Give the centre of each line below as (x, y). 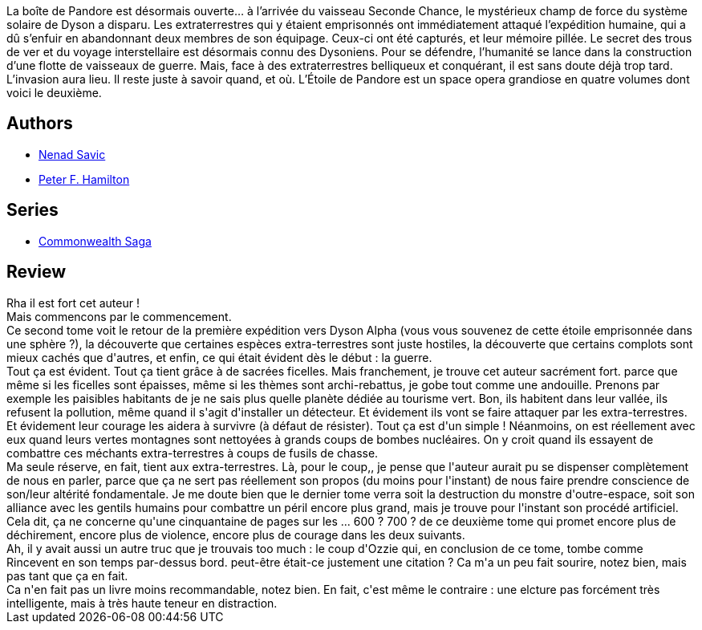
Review (37, 272)
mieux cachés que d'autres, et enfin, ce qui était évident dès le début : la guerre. (219, 357)
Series (32, 210)
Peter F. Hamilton (84, 179)
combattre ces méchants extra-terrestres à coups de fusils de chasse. (193, 453)
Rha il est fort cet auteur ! (73, 303)
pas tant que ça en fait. (67, 575)
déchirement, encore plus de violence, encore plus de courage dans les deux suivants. (236, 534)
